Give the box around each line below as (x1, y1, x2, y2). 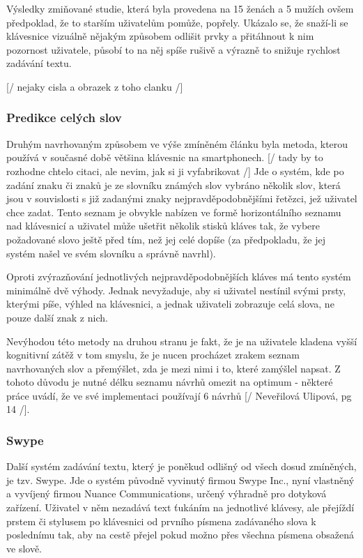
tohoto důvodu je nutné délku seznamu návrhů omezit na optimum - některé (6, 375, 333, 389)
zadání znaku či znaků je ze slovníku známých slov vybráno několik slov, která (6, 177, 341, 192)
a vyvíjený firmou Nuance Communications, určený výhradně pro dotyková (6, 486, 327, 501)
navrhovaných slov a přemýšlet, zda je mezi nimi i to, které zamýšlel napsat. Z (6, 361, 341, 375)
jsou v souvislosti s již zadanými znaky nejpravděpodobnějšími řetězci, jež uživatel (6, 191, 357, 206)
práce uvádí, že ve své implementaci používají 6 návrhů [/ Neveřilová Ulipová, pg (6, 388, 352, 402)
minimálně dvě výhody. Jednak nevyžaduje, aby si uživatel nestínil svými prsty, (6, 282, 346, 297)
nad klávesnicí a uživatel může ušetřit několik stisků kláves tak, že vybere (6, 218, 320, 233)
